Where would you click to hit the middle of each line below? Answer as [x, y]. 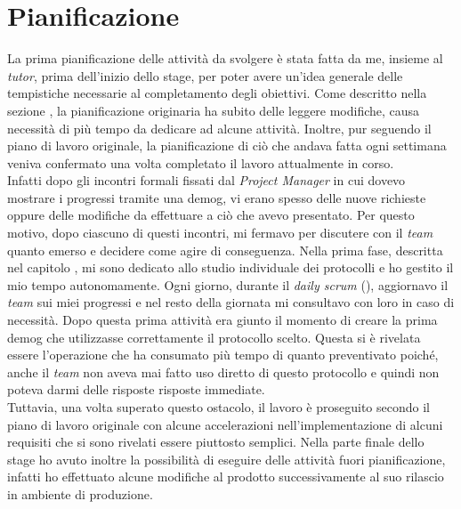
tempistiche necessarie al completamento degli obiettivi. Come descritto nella [217, 93]
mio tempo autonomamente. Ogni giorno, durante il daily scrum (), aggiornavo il [228, 284]
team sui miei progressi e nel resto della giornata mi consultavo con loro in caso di [231, 302]
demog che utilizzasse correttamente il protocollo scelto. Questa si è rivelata [214, 337]
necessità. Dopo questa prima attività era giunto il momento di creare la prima [222, 320]
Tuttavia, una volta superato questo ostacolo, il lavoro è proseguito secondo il [218, 407]
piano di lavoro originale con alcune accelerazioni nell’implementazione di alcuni [225, 424]
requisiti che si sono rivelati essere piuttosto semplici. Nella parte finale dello [216, 442]
